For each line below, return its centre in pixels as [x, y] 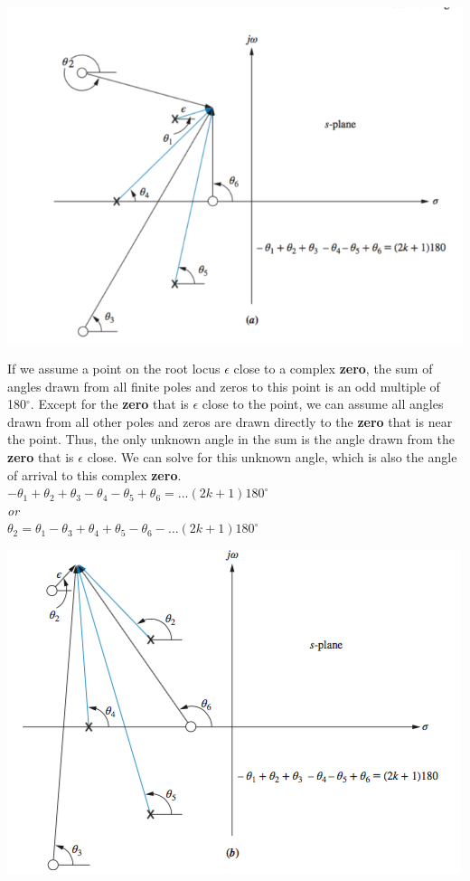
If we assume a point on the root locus [114, 369]
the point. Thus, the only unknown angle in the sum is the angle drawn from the [231, 439]
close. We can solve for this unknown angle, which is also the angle [272, 457]
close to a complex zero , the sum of [333, 369]
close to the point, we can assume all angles [323, 404]
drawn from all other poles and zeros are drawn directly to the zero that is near [230, 421]
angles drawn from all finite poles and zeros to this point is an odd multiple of [224, 386]
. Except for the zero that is [109, 404]
